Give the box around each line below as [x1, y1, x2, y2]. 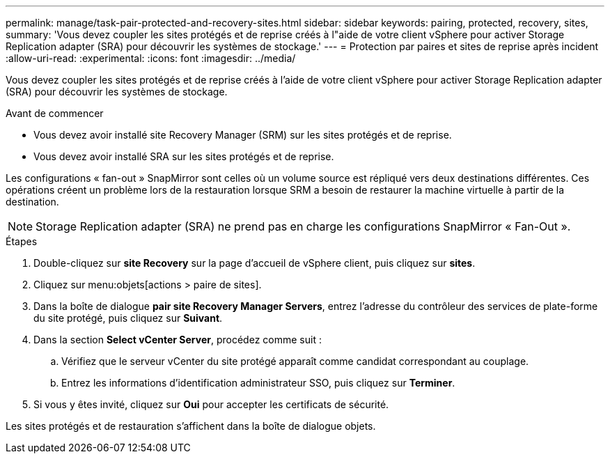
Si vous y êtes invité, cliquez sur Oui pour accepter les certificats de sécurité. [33, 398, 389, 410]
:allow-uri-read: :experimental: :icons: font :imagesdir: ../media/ [6, 52, 296, 64]
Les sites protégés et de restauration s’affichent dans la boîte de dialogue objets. [6, 420, 376, 432]
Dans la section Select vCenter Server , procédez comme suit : [33, 334, 322, 345]
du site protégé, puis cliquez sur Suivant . [33, 312, 223, 324]
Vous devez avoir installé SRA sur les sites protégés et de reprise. [33, 150, 334, 162]
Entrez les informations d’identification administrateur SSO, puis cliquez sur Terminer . [61, 377, 455, 389]
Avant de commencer [6, 107, 104, 119]
